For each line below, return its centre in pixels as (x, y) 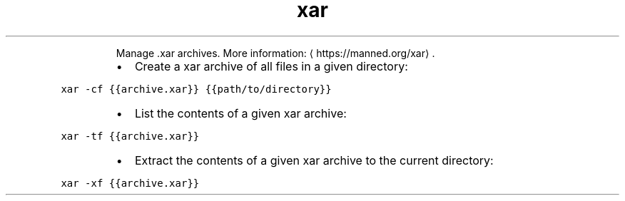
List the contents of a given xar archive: (240, 113)
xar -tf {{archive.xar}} (130, 136)
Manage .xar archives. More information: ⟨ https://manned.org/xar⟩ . (275, 53)
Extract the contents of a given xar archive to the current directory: (314, 160)
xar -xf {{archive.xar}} (130, 183)
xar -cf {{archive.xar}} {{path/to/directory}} (196, 89)
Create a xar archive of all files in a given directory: (271, 66)
